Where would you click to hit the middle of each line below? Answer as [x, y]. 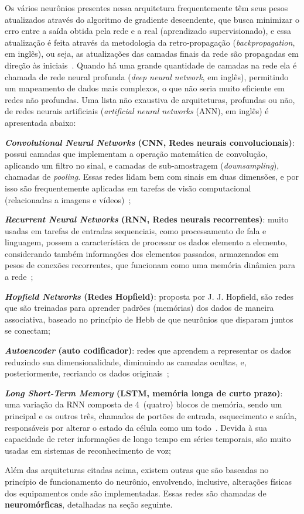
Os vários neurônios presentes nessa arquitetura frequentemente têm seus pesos [146, 8]
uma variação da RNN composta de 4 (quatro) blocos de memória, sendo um [144, 404]
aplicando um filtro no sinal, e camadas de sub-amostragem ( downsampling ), [142, 165]
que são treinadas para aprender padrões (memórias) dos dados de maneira [139, 308]
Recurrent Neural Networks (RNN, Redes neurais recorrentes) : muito [147, 219]
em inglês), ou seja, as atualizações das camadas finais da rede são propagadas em [152, 54]
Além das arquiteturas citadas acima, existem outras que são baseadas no [137, 470]
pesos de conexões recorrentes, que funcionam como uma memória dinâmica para [150, 265]
